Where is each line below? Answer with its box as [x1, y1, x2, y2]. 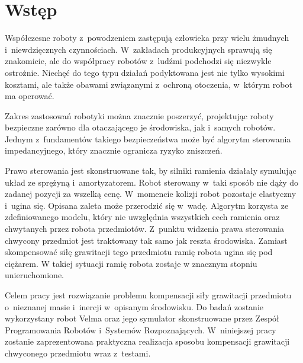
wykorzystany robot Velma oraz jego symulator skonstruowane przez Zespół [5, 312, 279, 324]
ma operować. [5, 90, 54, 102]
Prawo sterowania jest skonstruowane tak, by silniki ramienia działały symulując [5, 164, 296, 177]
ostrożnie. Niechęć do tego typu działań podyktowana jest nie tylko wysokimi [5, 66, 285, 78]
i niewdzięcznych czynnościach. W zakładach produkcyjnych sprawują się [5, 43, 272, 55]
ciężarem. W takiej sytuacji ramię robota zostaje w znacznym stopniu [5, 257, 257, 269]
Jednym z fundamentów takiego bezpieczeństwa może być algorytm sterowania [5, 132, 291, 145]
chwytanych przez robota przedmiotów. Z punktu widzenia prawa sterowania [5, 222, 284, 235]
